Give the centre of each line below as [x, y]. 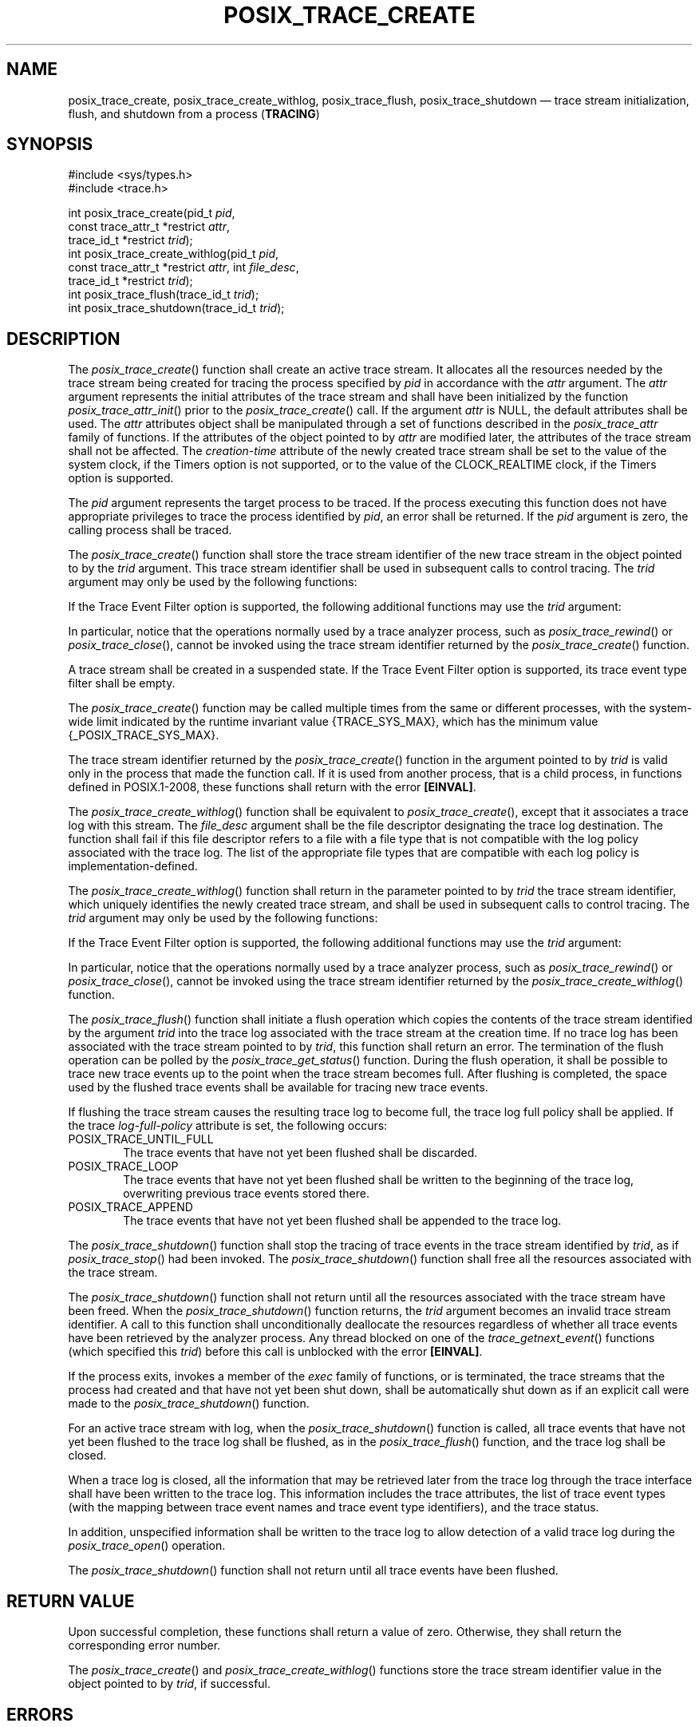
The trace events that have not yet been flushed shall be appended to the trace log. [342, 1221]
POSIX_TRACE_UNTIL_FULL [141, 1139]
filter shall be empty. [122, 683]
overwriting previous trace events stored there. [246, 1194]
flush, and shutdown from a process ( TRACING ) [194, 113]
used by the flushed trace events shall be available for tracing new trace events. [278, 1087]
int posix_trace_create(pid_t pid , [152, 213]
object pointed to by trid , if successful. [170, 1684]
